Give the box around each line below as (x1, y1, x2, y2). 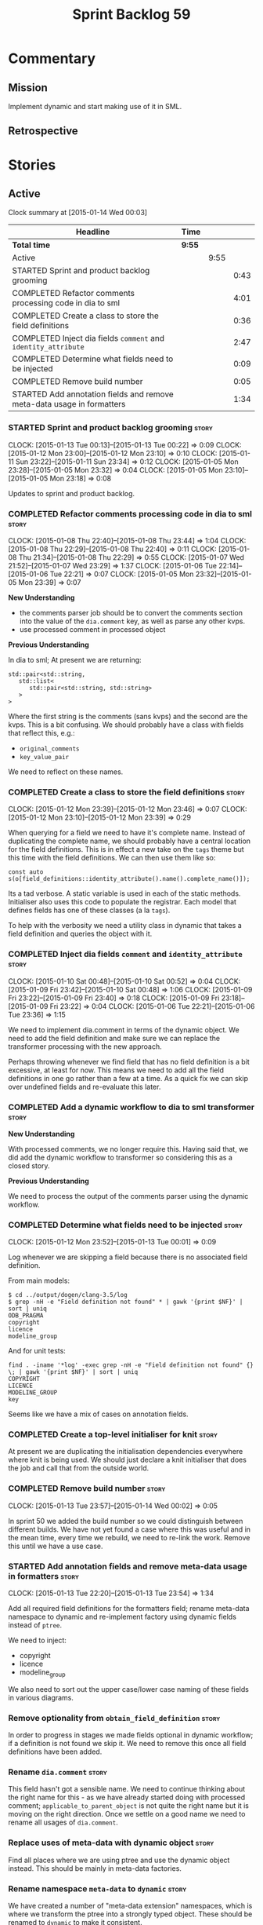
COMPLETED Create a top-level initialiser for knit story (8, 1429, 218, 1440)
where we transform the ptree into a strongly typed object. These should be (8, 1909, 253, 1919)
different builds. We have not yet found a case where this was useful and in (8, 1525, 251, 1534)
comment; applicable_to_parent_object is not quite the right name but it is (8, 1801, 249, 1810)
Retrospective (8, 124, 78, 138)
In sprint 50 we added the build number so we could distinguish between (8, 1516, 243, 1525)
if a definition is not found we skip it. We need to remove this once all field (8, 1739, 247, 1748)
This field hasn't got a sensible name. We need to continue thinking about (8, 1784, 246, 1794)
